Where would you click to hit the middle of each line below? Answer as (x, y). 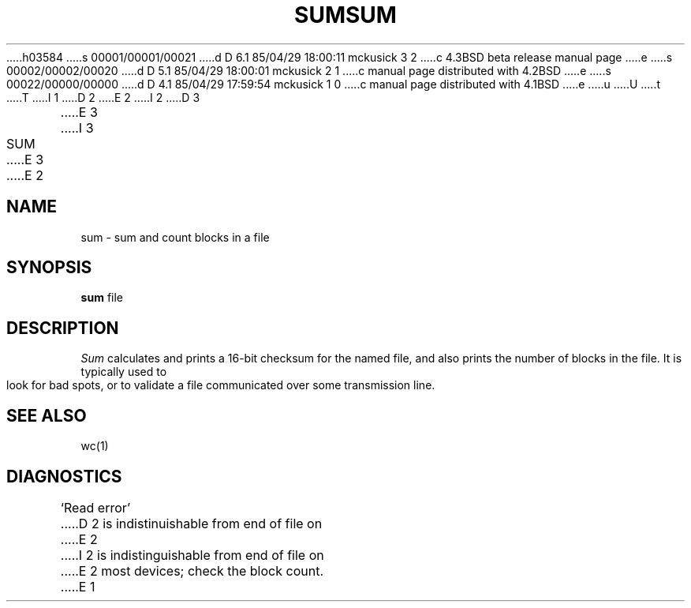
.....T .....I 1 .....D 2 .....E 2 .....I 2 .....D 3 (103, 97)
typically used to (124, 372)
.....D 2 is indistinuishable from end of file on (191, 523)
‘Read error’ (95, 507)
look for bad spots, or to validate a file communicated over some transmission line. (221, 385)
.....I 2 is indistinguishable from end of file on (192, 555)
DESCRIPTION (63, 328)
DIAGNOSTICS (64, 476)
